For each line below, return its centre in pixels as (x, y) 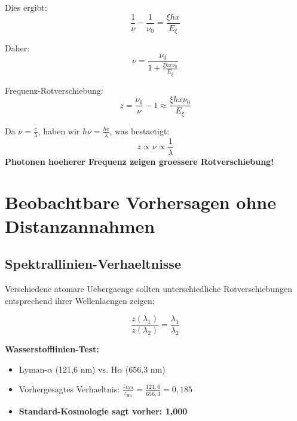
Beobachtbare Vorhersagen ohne (140, 202)
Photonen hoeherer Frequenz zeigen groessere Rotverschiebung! (140, 161)
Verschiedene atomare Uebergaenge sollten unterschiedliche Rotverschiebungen (148, 288)
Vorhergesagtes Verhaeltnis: (69, 389)
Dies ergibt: (26, 7)
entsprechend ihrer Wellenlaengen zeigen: (80, 300)
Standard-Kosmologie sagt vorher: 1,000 (103, 411)
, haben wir (59, 130)
